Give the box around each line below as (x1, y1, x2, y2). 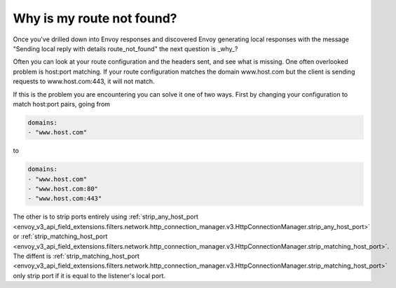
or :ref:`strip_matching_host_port (13, 232, 108, 241)
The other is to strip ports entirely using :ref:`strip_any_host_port (13, 212, 199, 221)
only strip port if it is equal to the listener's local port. (13, 271, 166, 280)
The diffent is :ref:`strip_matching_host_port (13, 252, 140, 260)
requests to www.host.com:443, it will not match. (13, 77, 155, 85)
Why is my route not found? (13, 11, 177, 26)
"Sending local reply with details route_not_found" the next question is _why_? (13, 44, 238, 53)
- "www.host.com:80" (27, 185, 98, 193)
